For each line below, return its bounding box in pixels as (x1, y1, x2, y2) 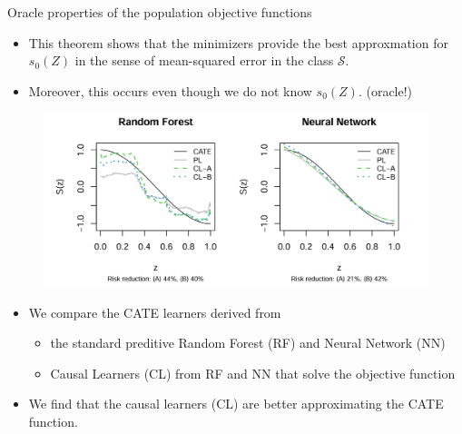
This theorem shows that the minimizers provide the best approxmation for (28, 33, 448, 52)
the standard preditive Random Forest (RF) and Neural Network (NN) (50, 333, 446, 352)
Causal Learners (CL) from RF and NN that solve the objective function (50, 363, 456, 382)
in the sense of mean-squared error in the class (74, 51, 334, 70)
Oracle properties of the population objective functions (7, 3, 312, 21)
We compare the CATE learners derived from (28, 302, 281, 321)
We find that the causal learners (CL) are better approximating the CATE (28, 394, 444, 413)
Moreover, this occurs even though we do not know (28, 81, 312, 100)
